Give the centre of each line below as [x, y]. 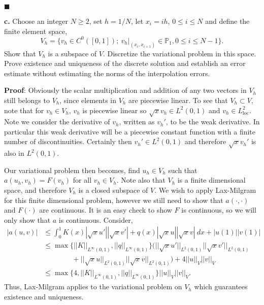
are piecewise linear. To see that [178, 100]
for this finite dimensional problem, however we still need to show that [114, 200]
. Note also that [141, 180]
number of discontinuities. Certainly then [68, 141]
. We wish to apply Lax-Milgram [205, 190]
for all [82, 180]
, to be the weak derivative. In [213, 122]
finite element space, [36, 31]
